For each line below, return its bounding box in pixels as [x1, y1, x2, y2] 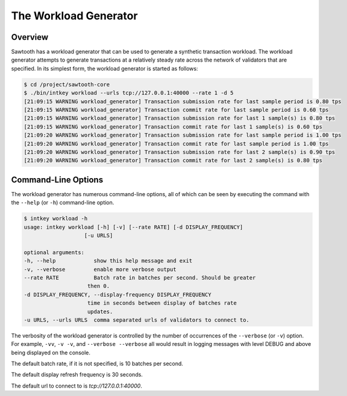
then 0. [87, 283, 110, 290]
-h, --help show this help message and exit [23, 257, 193, 264]
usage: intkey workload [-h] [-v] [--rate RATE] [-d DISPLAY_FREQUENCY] [23, 223, 243, 231]
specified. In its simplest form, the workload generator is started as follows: [11, 65, 198, 72]
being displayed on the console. [11, 349, 90, 356]
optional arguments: [23, 249, 84, 256]
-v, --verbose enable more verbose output [23, 266, 177, 273]
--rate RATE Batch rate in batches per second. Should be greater [23, 274, 256, 281]
